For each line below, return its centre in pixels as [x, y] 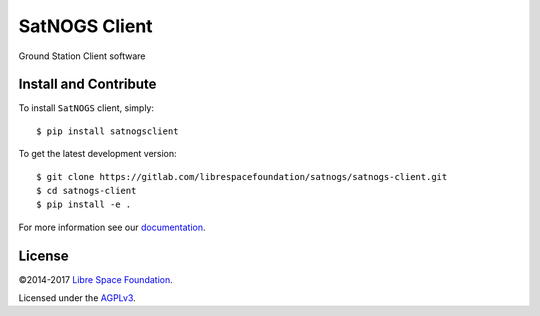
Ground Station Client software [82, 56]
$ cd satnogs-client [86, 191]
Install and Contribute [87, 84]
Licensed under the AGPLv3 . [77, 298]
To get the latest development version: [97, 154]
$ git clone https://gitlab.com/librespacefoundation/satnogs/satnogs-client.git [242, 176]
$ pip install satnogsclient [107, 131]
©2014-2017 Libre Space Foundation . [96, 279]
